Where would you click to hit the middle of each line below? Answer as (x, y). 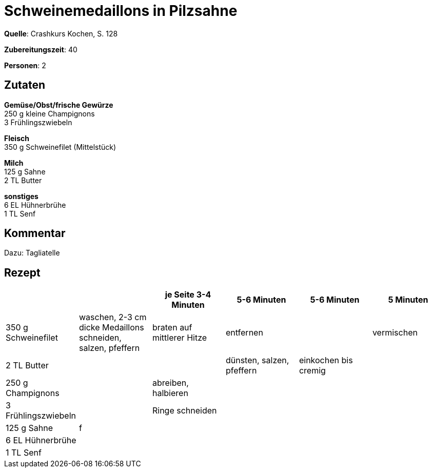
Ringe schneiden (184, 411)
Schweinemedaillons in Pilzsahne (121, 11)
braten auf (172, 328)
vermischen (395, 333)
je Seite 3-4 (188, 295)
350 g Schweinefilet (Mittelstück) (60, 147)
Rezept (22, 272)
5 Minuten (408, 300)
